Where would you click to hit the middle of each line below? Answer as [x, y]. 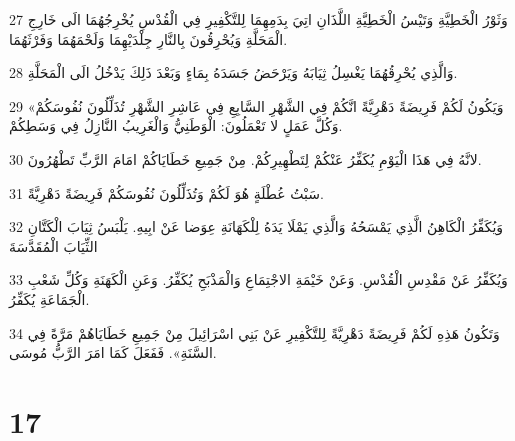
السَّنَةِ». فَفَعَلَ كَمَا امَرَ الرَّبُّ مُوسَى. [113, 352]
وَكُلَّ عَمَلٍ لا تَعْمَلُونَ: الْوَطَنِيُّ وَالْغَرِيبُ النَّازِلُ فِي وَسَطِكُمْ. [176, 125]
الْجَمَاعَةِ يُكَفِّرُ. [49, 298]
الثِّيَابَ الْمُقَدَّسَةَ [53, 245]
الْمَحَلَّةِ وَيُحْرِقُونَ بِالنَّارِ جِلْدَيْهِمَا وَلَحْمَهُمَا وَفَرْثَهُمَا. [148, 38]
